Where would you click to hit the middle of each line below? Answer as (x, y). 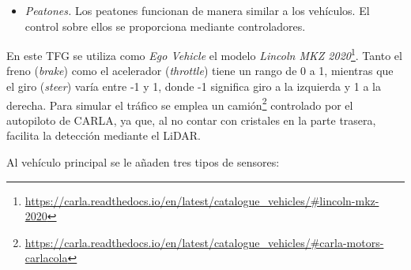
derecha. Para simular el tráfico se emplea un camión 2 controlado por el (180, 103)
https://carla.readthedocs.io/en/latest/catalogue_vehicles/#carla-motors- (204, 242)
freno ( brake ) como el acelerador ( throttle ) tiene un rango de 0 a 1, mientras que (200, 71)
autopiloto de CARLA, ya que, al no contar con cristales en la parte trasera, (191, 120)
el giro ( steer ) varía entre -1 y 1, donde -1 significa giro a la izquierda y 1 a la (194, 86)
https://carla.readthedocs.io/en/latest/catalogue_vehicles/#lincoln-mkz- (202, 200)
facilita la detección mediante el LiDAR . (104, 135)
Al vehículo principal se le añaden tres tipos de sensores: (143, 162)
